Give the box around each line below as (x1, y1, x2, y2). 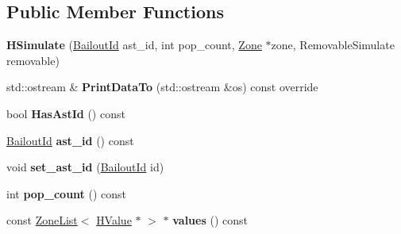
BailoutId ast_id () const (6, 132, 134, 148)
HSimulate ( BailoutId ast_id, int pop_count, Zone (6, 36, 262, 53)
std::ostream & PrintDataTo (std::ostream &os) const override (6, 79, 318, 95)
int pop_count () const (6, 185, 127, 201)
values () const (172, 212, 248, 228)
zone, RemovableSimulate (271, 36, 395, 53)
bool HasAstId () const (6, 105, 125, 121)
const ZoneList (6, 212, 78, 228)
